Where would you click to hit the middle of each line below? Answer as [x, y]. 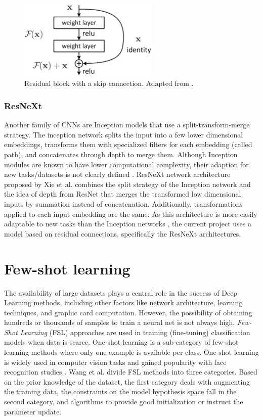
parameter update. [33, 411]
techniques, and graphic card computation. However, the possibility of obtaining [128, 312]
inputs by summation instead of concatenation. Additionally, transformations [123, 204]
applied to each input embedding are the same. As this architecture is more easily [131, 214]
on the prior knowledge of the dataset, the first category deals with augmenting [127, 381]
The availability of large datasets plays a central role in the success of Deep [121, 292]
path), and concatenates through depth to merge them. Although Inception [121, 154]
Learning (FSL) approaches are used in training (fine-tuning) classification [135, 332]
